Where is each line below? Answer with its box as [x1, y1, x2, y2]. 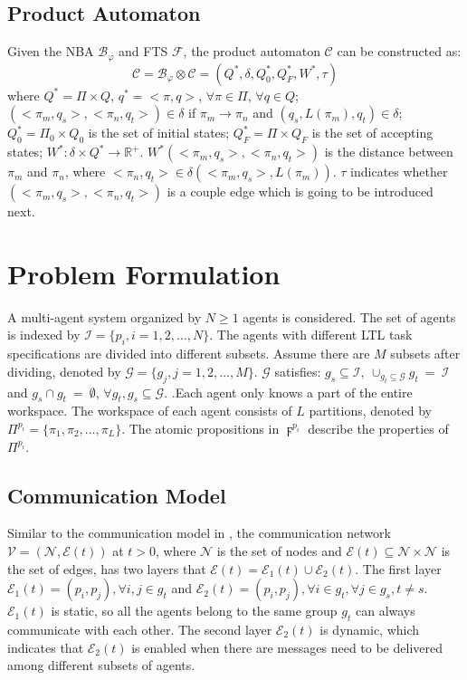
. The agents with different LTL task [209, 325, 413, 344]
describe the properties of [308, 418, 449, 437]
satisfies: [274, 361, 321, 380]
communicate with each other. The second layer [7, 619, 272, 638]
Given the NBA [7, 42, 94, 61]
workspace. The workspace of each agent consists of [7, 401, 292, 420]
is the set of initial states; [88, 123, 230, 142]
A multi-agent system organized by [7, 307, 202, 326]
